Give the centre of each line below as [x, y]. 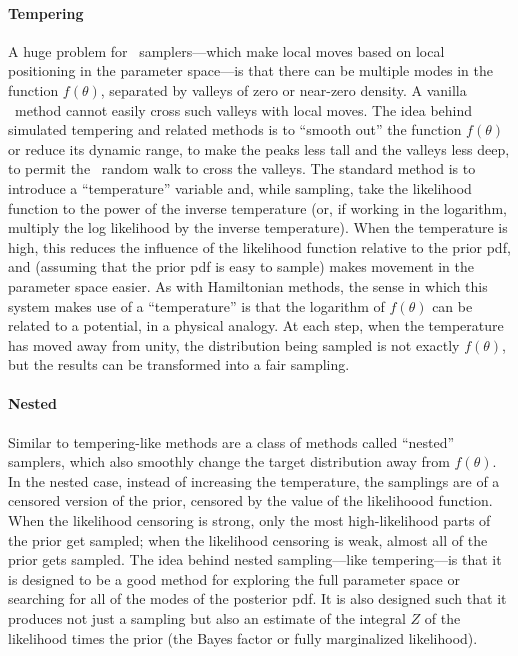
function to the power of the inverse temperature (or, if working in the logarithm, [257, 207]
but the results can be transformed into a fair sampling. [179, 364]
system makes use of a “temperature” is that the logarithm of [196, 305]
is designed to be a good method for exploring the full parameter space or [234, 578]
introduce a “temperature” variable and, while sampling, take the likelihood [240, 187]
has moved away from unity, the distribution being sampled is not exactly [234, 344]
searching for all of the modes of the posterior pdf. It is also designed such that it [257, 598]
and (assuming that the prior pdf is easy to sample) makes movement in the [241, 266]
